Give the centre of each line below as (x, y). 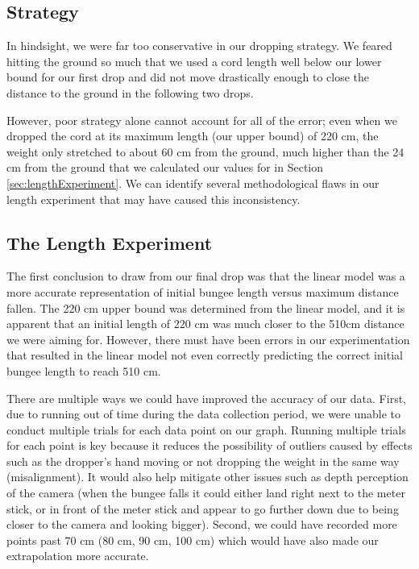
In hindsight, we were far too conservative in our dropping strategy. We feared (199, 46)
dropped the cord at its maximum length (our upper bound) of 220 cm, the (193, 136)
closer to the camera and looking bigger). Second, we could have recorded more (202, 524)
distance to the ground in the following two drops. (130, 92)
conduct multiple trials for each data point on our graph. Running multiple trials (206, 429)
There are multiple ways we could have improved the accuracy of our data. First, (206, 398)
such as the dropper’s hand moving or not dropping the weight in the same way (203, 461)
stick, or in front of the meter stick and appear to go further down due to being (203, 508)
